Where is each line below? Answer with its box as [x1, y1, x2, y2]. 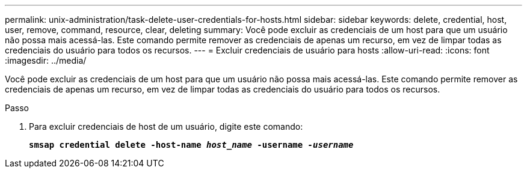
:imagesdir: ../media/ [5, 55, 87, 65]
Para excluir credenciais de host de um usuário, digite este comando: [29, 121, 303, 132]
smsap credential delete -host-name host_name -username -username [29, 140, 354, 150]
